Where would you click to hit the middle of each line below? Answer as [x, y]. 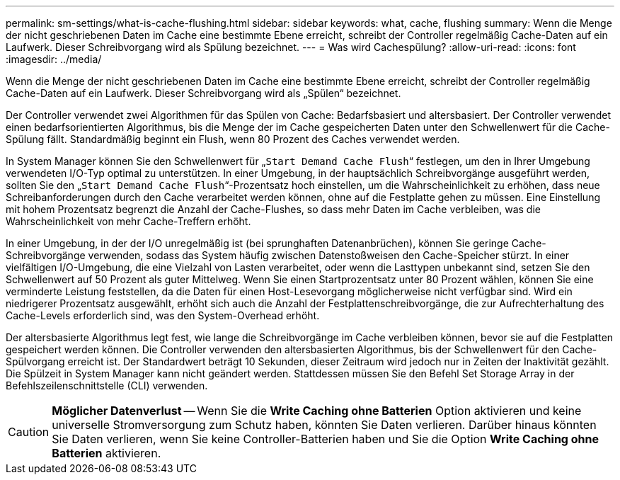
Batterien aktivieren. [107, 453]
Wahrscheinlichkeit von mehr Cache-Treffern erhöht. [128, 221]
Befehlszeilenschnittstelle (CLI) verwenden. [107, 385]
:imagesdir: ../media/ [54, 59]
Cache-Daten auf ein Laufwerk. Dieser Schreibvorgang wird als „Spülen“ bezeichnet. [203, 93]
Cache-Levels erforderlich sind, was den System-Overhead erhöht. [163, 315]
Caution [29, 432]
